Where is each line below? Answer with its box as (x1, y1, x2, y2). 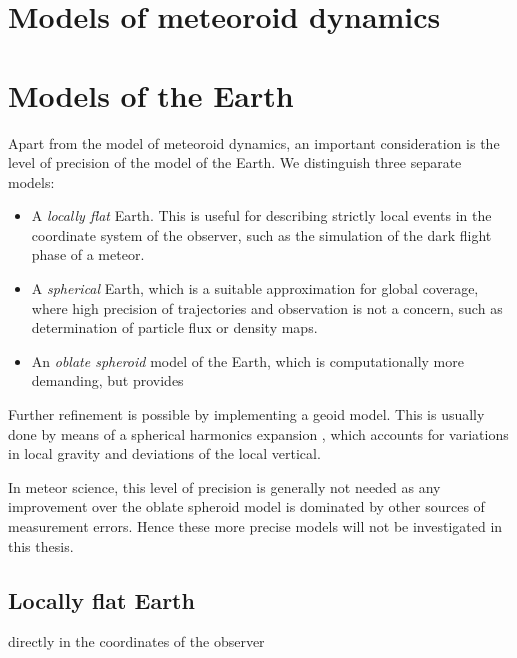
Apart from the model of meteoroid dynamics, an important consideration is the (8, 132, 500, 153)
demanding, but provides (31, 370, 184, 391)
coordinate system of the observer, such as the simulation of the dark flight (31, 224, 492, 245)
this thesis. (8, 535, 74, 556)
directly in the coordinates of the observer (8, 631, 265, 652)
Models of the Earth (8, 74, 294, 115)
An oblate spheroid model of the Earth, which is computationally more (31, 350, 464, 371)
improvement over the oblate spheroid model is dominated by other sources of (8, 496, 485, 517)
